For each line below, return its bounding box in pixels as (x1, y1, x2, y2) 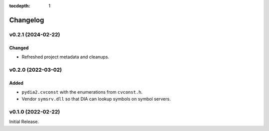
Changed (9, 45, 29, 51)
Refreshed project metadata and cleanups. (21, 54, 110, 60)
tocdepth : (9, 3, 30, 8)
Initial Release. (9, 119, 39, 125)
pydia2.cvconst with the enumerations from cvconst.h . (21, 89, 143, 95)
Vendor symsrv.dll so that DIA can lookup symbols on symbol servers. (21, 96, 171, 102)
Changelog (9, 15, 44, 24)
